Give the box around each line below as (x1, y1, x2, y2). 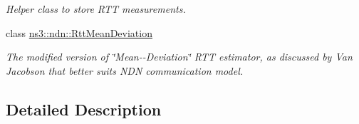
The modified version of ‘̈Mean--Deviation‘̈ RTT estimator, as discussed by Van (6, 49, 353, 64)
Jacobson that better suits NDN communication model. (6, 63, 244, 78)
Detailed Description (6, 98, 162, 120)
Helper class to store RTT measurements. (6, 1, 186, 16)
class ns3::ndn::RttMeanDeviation (6, 25, 152, 40)
